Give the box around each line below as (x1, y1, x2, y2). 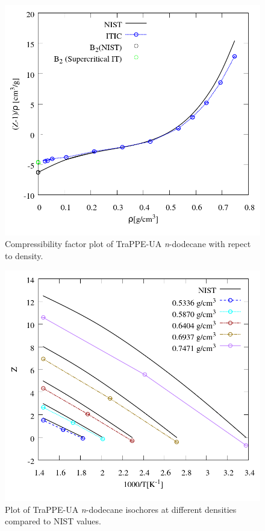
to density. (5, 249, 43, 262)
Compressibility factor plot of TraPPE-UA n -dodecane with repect (5, 237, 251, 250)
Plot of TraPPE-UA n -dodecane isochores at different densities (5, 503, 237, 515)
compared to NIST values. (5, 515, 101, 527)
